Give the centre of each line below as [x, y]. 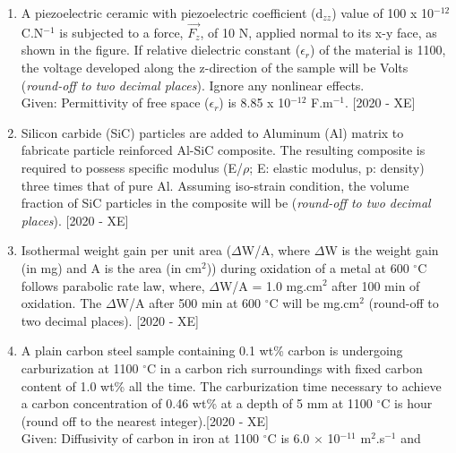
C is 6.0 [288, 438]
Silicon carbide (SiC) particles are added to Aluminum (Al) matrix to [212, 132]
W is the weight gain [382, 250]
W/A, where [276, 250]
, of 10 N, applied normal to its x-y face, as [318, 32]
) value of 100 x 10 [383, 13]
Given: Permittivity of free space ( [115, 103]
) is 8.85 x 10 [255, 103]
